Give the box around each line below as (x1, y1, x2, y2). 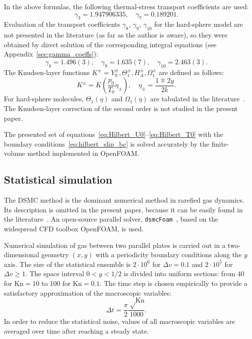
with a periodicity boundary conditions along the (95, 249, 242, 260)
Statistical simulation (4, 172, 112, 187)
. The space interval (25, 268, 84, 279)
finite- (211, 138, 229, 149)
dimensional (4, 249, 39, 260)
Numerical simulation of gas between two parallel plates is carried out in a (4, 240, 226, 250)
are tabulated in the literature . (150, 94, 245, 104)
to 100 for (41, 278, 71, 288)
